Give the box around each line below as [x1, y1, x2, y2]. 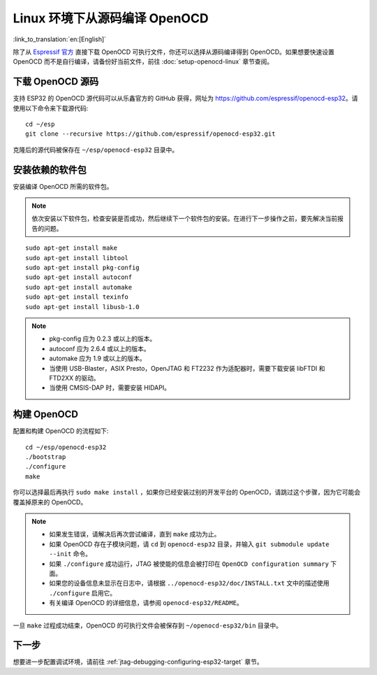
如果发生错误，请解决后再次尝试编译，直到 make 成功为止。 [49, 530, 221, 539]
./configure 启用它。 [49, 588, 117, 597]
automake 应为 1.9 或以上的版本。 [49, 354, 146, 363]
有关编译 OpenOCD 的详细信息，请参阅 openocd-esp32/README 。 [49, 599, 244, 607]
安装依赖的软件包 [13, 164, 87, 176]
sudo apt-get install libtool [25, 254, 129, 262]
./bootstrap [25, 453, 66, 461]
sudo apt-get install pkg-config [25, 264, 140, 272]
